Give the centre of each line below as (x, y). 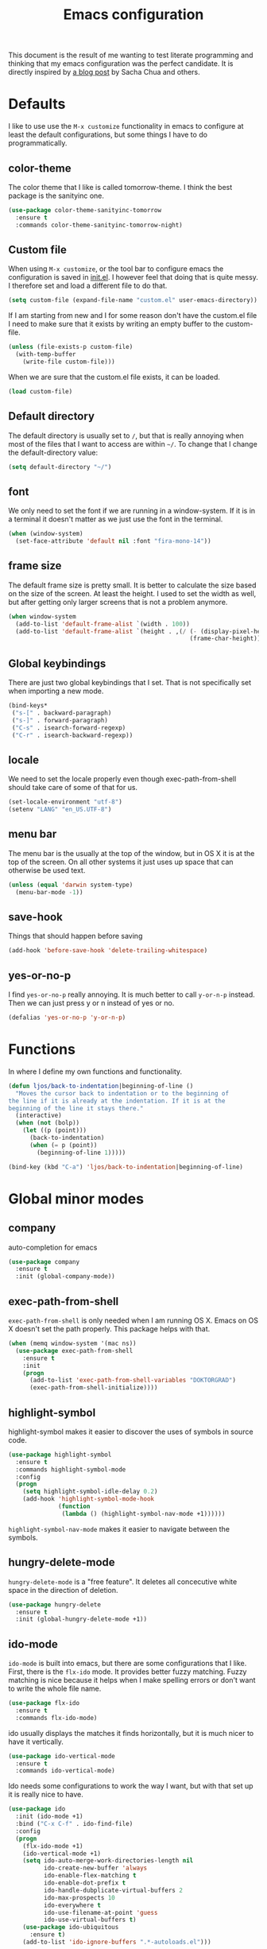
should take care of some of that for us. (73, 788)
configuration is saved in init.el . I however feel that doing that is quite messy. (133, 277)
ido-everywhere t (72, 1905)
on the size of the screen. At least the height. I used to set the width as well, (132, 593)
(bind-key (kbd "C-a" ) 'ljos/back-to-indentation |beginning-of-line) (126, 1167)
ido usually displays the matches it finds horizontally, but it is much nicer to (131, 1733)
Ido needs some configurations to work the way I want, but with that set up (131, 1786)
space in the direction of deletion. (63, 1590)
